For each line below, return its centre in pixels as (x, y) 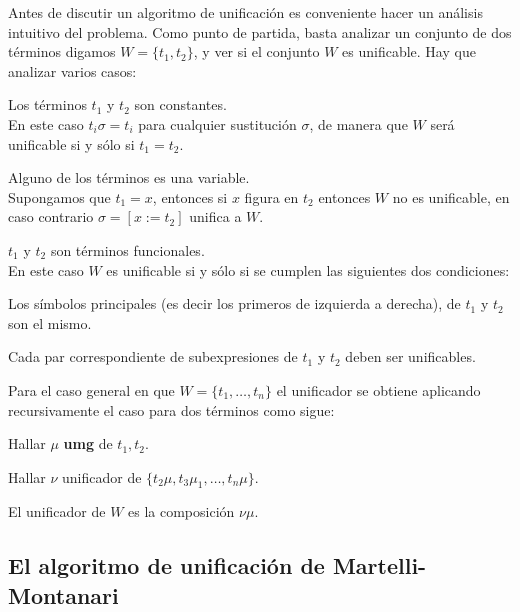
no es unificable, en (451, 196)
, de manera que (358, 123)
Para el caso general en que (91, 389)
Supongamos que (59, 196)
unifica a (215, 216)
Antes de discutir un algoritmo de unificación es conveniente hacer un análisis (245, 12)
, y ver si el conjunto (256, 51)
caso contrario (51, 216)
